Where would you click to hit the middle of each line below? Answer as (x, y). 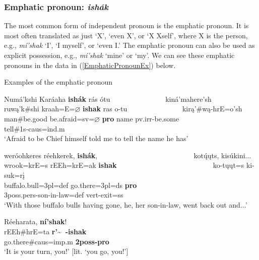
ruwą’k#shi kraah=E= (40, 109)
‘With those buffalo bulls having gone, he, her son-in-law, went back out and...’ (126, 204)
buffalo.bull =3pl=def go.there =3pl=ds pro (71, 185)
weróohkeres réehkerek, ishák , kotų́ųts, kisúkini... (128, 155)
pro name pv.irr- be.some (141, 118)
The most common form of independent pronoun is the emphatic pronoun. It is (126, 25)
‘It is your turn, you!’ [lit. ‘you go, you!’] (66, 251)
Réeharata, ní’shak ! (36, 221)
